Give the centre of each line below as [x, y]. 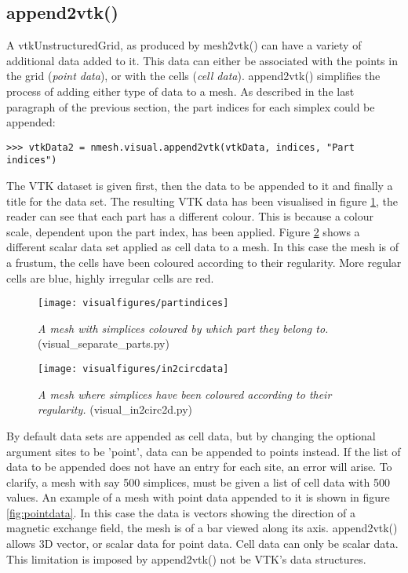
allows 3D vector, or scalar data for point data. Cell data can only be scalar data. [202, 544]
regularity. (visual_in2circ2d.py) [115, 409]
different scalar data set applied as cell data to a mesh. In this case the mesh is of [202, 247]
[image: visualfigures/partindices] [133, 303]
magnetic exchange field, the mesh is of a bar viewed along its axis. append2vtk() [202, 528]
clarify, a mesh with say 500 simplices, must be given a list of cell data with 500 [198, 482]
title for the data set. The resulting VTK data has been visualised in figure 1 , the [202, 201]
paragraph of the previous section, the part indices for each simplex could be [191, 106]
